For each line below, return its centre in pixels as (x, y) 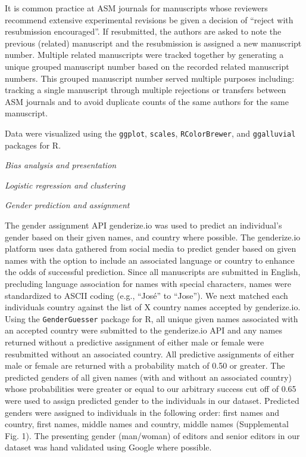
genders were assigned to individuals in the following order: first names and (142, 412)
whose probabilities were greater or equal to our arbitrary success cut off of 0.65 (151, 389)
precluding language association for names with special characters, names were (148, 283)
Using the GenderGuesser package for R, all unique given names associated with (152, 318)
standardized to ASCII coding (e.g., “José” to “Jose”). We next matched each (146, 295)
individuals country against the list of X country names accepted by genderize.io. (153, 307)
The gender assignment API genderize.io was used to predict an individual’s (143, 225)
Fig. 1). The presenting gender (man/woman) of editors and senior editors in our (152, 435)
